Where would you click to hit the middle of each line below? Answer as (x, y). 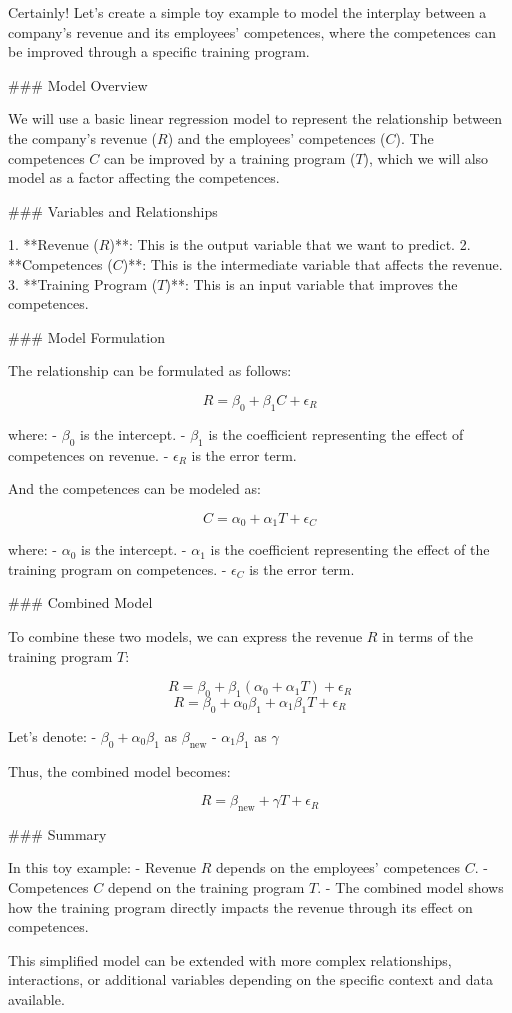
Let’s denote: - (52, 735)
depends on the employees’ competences (338, 867)
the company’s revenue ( (83, 137)
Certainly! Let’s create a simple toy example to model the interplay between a (247, 12)
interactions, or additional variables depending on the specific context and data (250, 979)
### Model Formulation (86, 336)
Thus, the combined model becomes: (119, 770)
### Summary (57, 833)
